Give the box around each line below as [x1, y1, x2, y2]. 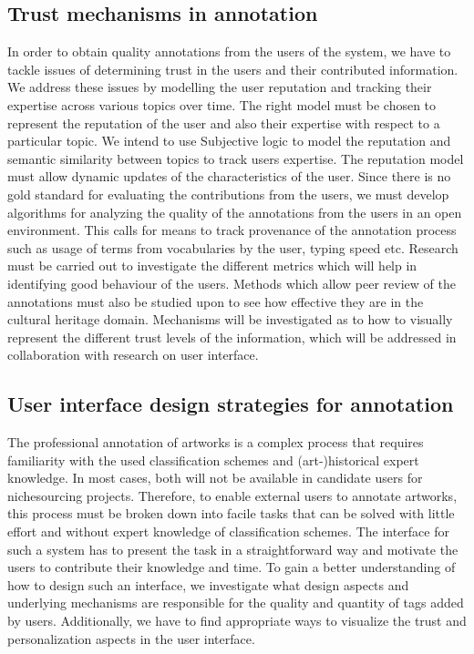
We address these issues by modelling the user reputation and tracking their [7, 77, 432, 97]
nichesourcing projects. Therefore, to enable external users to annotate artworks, [7, 485, 458, 505]
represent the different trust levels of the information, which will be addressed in [7, 327, 457, 346]
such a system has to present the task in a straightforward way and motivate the [7, 539, 459, 558]
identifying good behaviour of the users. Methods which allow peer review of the [7, 273, 456, 292]
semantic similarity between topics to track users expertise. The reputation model [7, 148, 464, 168]
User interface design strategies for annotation [7, 390, 454, 418]
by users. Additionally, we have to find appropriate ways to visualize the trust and [7, 611, 467, 630]
